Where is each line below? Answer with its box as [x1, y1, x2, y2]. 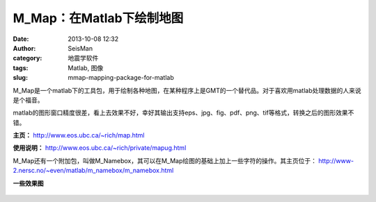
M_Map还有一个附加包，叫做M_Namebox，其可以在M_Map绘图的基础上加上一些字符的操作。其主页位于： [13, 156, 317, 165]
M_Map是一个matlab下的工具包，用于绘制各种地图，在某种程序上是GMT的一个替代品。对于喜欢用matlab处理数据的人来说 [13, 86, 361, 94]
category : [13, 54, 42, 62]
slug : [13, 74, 28, 82]
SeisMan [68, 44, 93, 52]
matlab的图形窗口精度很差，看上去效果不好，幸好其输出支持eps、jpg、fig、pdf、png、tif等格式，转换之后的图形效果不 [13, 108, 354, 117]
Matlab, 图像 [68, 63, 104, 72]
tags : [13, 63, 29, 72]
